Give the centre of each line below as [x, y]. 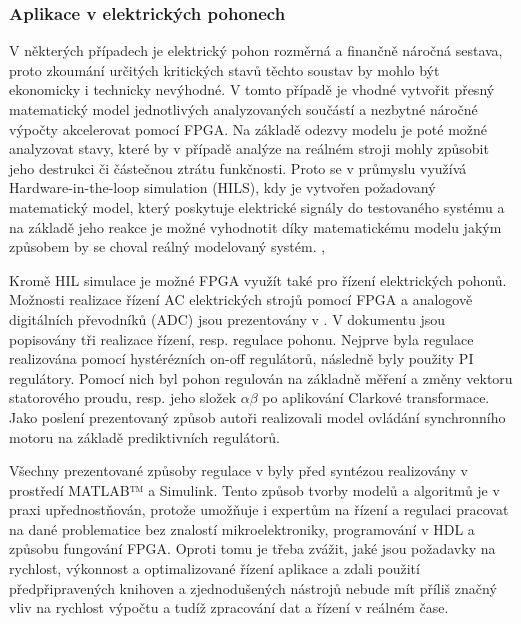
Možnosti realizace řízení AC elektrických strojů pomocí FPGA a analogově [241, 299]
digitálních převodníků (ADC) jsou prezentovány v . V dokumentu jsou [227, 318]
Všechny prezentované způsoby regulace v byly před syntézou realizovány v [238, 470]
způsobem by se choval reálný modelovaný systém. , [167, 246]
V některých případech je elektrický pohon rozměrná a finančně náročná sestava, [256, 50]
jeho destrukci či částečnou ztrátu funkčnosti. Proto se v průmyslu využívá [238, 167]
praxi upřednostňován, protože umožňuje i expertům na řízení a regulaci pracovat [259, 509]
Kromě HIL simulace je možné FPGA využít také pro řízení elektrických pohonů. [258, 279]
